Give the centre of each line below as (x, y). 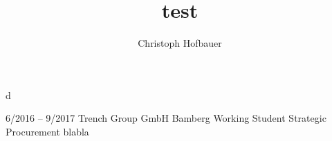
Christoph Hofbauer (180, 43)
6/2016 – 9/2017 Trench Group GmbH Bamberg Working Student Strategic (166, 118)
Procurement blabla (47, 131)
